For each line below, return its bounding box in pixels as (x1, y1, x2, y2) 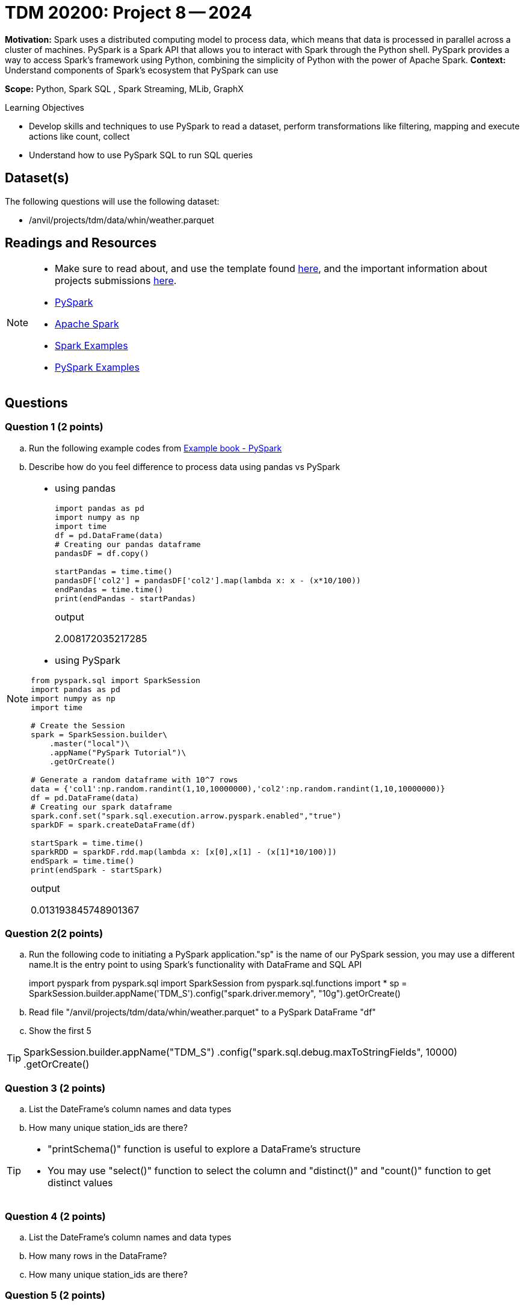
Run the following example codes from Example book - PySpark (29, 442, 282, 453)
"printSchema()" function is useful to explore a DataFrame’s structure (48, 1143, 361, 1156)
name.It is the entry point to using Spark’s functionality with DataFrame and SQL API (29, 959, 362, 970)
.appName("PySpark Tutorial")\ (49, 747, 186, 757)
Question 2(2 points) (5, 927, 103, 940)
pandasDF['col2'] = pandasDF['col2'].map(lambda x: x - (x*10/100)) (55, 575, 361, 585)
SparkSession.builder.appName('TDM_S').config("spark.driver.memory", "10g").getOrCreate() (29, 988, 401, 999)
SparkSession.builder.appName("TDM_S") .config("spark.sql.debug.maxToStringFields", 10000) (23, 1046, 458, 1059)
